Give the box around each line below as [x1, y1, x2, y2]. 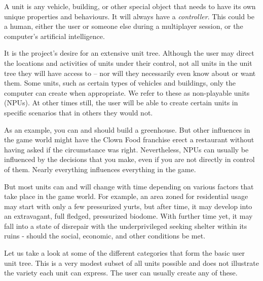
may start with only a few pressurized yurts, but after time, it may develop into [4, 200, 252, 211]
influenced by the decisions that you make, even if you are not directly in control [4, 154, 255, 165]
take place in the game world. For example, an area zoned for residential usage [4, 191, 248, 202]
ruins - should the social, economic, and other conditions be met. [4, 230, 206, 241]
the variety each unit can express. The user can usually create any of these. [4, 267, 238, 278]
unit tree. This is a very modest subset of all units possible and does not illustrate [4, 257, 259, 268]
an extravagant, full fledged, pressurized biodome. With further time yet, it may [4, 211, 253, 221]
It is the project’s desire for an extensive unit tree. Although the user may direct [4, 48, 254, 58]
